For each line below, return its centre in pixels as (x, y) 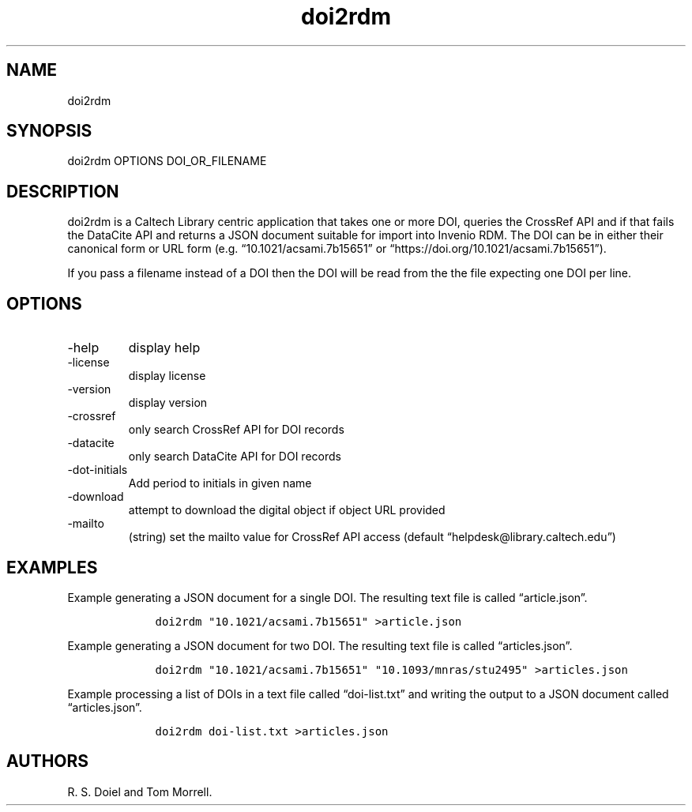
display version (168, 403)
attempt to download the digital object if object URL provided (287, 510)
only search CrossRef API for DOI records (236, 430)
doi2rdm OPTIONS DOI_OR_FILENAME (167, 161)
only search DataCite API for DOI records (235, 457)
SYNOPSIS (49, 131)
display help (164, 348)
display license (167, 376)
